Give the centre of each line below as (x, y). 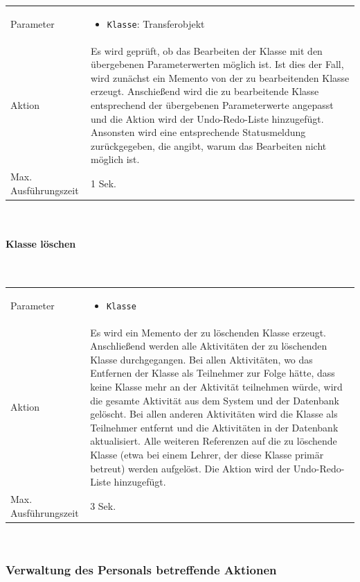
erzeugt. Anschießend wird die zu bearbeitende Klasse (205, 91)
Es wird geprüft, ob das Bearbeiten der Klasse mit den (207, 50)
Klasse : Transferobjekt (156, 23)
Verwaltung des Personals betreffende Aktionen (141, 570)
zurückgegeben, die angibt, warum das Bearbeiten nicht (209, 145)
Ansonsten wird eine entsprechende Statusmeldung (198, 132)
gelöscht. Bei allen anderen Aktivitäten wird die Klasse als (214, 414)
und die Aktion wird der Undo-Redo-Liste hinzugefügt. (207, 118)
